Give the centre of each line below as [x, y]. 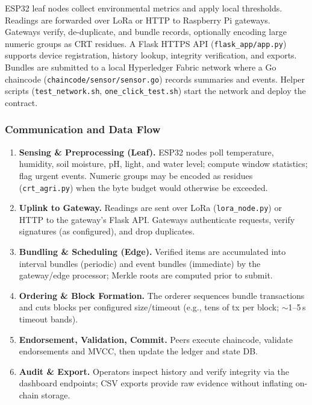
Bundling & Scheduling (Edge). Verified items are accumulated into [152, 252]
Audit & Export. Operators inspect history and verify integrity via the [154, 371]
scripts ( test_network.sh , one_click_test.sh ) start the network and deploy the [155, 91]
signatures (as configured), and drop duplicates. [107, 231]
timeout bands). [48, 319]
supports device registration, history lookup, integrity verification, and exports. [151, 55]
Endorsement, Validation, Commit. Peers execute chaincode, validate [156, 339]
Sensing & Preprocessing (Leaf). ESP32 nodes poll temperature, [146, 152]
